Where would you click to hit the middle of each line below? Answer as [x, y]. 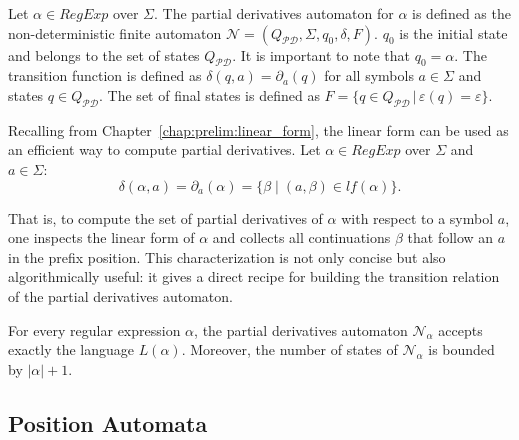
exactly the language [71, 349]
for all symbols [369, 75]
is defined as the [461, 13]
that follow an [450, 237]
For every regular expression [94, 329]
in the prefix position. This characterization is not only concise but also [227, 256]
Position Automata [108, 422]
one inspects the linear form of [101, 237]
